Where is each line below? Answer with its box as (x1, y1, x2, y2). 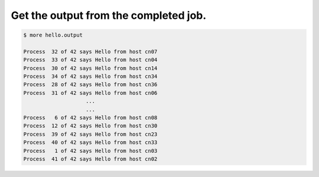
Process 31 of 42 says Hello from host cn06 (23, 89, 158, 96)
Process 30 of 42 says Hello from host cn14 (23, 65, 158, 71)
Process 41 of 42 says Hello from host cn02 (23, 156, 158, 162)
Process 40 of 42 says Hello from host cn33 (23, 139, 158, 146)
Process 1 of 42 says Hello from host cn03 (23, 147, 158, 154)
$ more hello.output (23, 32, 83, 38)
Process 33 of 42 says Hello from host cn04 (23, 57, 158, 63)
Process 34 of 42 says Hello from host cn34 (23, 73, 158, 80)
